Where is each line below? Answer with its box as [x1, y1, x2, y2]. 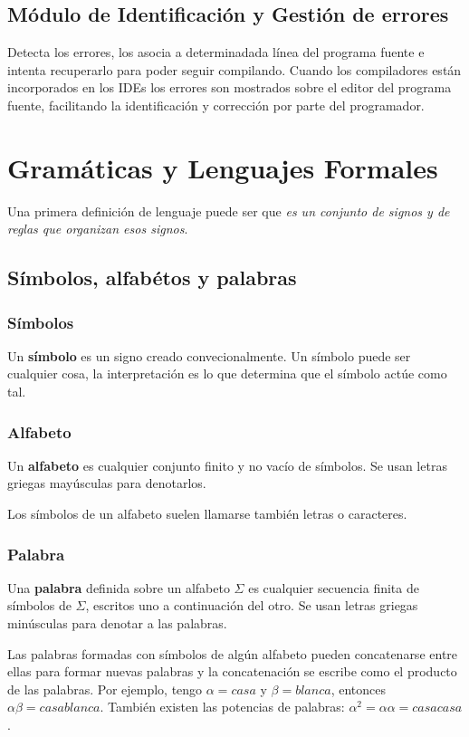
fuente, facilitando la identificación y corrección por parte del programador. [7, 95, 425, 114]
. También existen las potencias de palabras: [100, 697, 345, 716]
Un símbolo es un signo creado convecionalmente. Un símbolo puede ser [7, 346, 411, 365]
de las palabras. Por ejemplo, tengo [7, 679, 203, 698]
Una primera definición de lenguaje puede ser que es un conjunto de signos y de [7, 201, 450, 220]
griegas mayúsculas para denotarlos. [7, 474, 206, 493]
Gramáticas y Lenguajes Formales [7, 148, 438, 186]
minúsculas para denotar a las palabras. [7, 614, 227, 633]
